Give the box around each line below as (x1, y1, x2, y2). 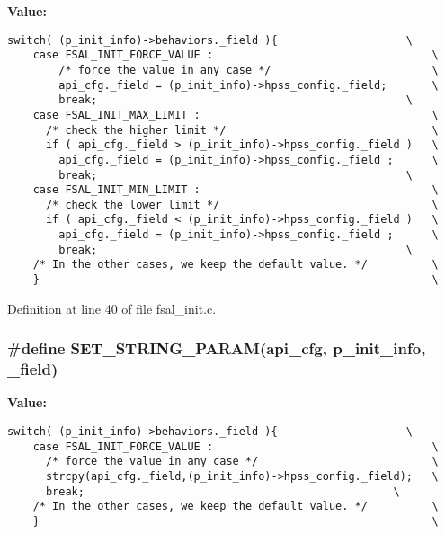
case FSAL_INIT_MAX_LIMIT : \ (32, 108, 439, 121)
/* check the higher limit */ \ (45, 123, 439, 137)
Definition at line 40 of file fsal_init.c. (7, 298, 217, 317)
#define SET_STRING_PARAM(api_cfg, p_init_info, (7, 337, 426, 360)
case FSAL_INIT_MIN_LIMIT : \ (32, 183, 439, 197)
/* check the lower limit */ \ (45, 198, 439, 211)
